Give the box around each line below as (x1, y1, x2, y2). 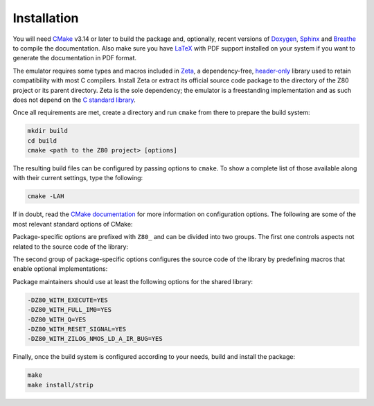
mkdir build (27, 127, 69, 135)
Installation (12, 10, 79, 26)
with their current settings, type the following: (12, 174, 143, 182)
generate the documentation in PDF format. (12, 54, 137, 62)
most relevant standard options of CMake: (12, 220, 133, 228)
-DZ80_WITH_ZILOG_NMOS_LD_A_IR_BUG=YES (27, 335, 163, 343)
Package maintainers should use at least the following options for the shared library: (12, 277, 253, 285)
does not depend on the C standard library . (12, 96, 136, 104)
